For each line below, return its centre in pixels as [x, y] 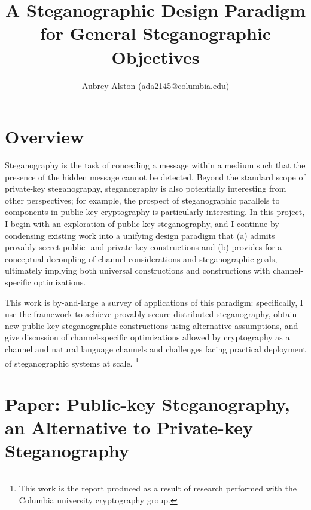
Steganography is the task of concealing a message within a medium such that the [155, 165]
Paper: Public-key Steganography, [147, 403]
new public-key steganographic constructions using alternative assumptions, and [152, 325]
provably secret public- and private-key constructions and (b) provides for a [144, 247]
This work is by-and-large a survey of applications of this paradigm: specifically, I [154, 302]
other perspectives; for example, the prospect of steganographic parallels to [142, 200]
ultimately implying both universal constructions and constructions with [138, 270]
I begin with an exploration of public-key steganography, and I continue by [142, 223]
